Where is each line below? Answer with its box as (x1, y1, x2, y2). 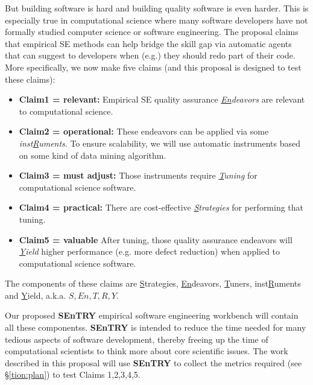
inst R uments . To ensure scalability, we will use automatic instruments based (19, 136, 301, 149)
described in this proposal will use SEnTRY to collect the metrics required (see (5, 356, 302, 369)
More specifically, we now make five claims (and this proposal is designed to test (5, 60, 302, 73)
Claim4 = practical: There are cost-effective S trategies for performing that (19, 201, 304, 214)
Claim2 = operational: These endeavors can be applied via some (19, 125, 269, 138)
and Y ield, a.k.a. (5, 288, 66, 301)
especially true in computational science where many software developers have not (5, 13, 308, 26)
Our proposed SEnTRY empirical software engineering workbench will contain (5, 309, 299, 322)
